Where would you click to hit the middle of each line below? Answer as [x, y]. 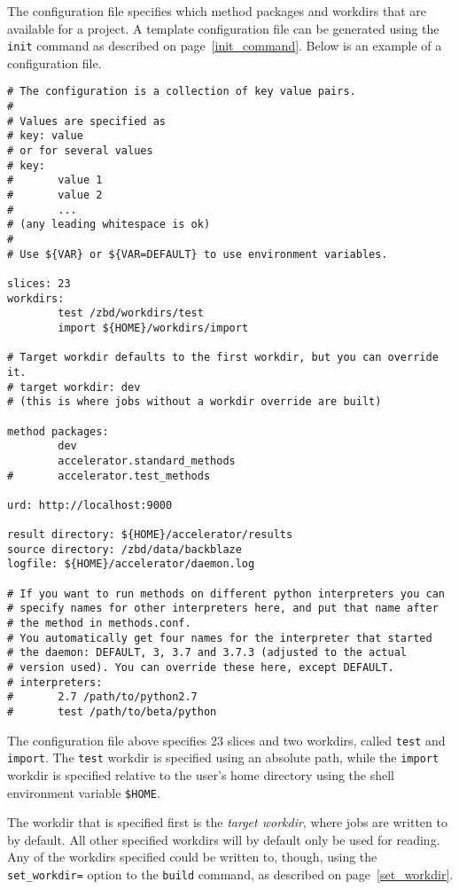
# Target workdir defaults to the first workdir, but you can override [223, 358]
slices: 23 [39, 283]
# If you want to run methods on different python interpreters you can [226, 593]
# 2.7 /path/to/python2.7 [102, 697]
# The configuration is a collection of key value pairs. [182, 92]
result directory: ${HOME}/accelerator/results [150, 535]
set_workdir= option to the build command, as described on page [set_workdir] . [230, 874]
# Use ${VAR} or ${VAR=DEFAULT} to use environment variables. [198, 254]
